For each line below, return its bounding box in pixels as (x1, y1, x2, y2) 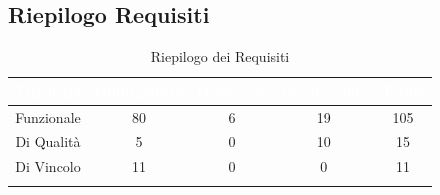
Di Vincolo (15, 156, 81, 177)
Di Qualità (15, 131, 81, 152)
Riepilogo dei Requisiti (150, 46, 290, 67)
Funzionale (15, 106, 81, 127)
